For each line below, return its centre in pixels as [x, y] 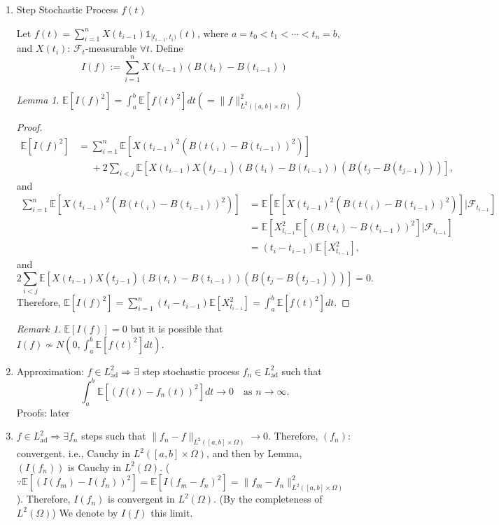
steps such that [114, 436]
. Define [167, 48]
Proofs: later [43, 412]
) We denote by [85, 512]
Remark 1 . [38, 329]
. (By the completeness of [268, 499]
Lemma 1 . [38, 100]
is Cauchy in [95, 467]
